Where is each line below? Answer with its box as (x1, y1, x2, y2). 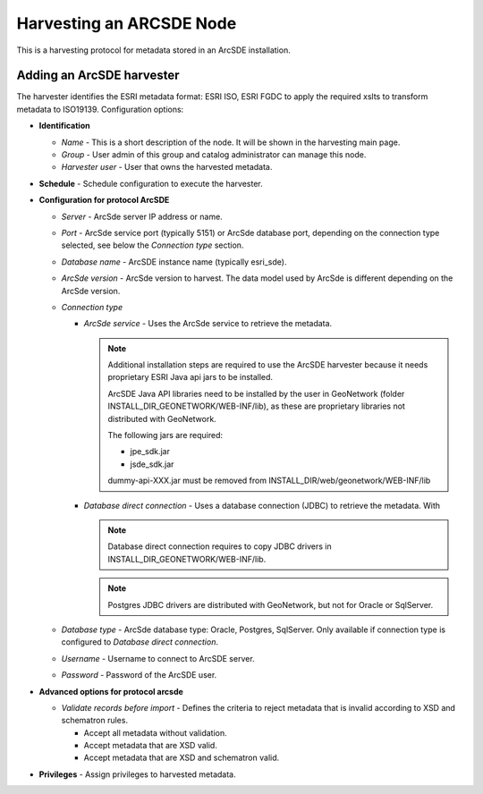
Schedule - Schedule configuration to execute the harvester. (38, 178, 263, 189)
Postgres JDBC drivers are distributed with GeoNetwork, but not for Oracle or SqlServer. (107, 599, 434, 610)
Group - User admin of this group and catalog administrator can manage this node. (61, 149, 367, 160)
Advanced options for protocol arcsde (38, 686, 183, 697)
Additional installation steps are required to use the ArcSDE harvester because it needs (107, 359, 428, 370)
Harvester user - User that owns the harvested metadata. (61, 162, 273, 173)
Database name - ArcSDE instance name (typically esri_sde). (61, 256, 287, 267)
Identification (38, 121, 90, 131)
